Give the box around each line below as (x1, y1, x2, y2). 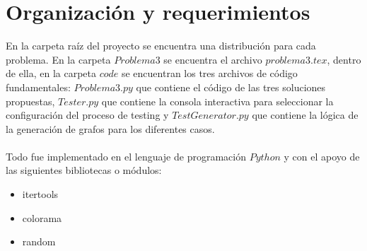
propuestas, (6, 93, 55, 108)
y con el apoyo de (284, 148, 360, 163)
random (22, 234, 56, 249)
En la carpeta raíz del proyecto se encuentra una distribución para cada (6, 38, 316, 53)
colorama (22, 210, 62, 225)
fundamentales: (6, 79, 71, 94)
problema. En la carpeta (6, 52, 111, 66)
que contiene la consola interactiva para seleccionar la (101, 93, 334, 108)
